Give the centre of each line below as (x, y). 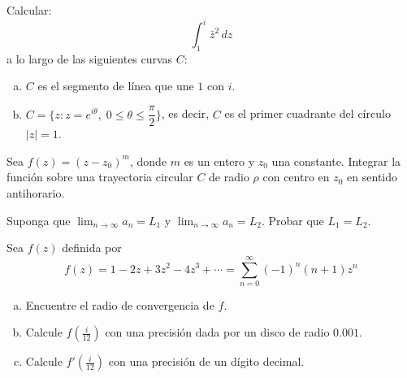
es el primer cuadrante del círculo (307, 113)
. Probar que (292, 220)
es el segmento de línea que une (116, 86)
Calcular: (29, 10)
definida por (92, 248)
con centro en (296, 177)
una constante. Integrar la (336, 161)
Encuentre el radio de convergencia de (120, 304)
